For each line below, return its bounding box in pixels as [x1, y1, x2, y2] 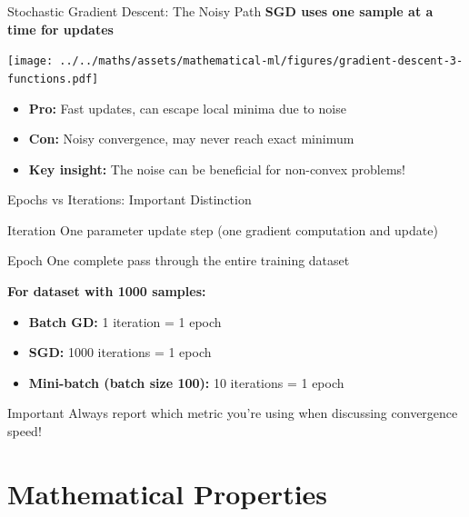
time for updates [7, 19, 114, 38]
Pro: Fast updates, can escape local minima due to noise [28, 98, 346, 117]
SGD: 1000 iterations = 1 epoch [28, 343, 212, 362]
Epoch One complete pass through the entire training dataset [7, 251, 350, 270]
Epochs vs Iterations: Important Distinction [7, 190, 252, 209]
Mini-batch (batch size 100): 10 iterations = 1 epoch [28, 373, 344, 392]
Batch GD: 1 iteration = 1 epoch [28, 312, 222, 331]
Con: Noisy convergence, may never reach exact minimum [28, 129, 354, 148]
